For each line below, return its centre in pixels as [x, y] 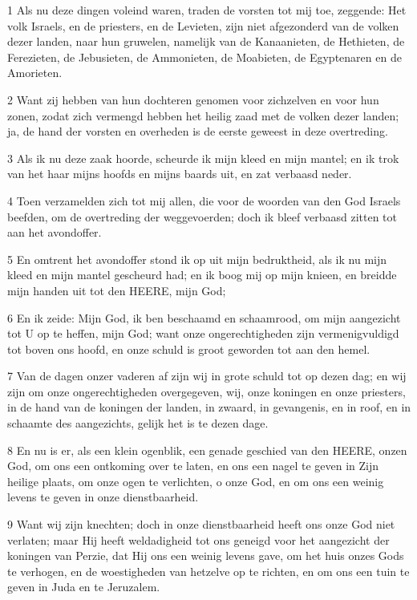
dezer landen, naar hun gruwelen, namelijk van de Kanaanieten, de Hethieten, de [206, 41]
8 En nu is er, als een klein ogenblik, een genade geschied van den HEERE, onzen [207, 450]
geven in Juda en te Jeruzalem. [84, 587]
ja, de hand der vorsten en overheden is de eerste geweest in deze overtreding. [198, 131]
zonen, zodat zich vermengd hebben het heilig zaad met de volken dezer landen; [203, 115]
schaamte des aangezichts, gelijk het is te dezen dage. [138, 423]
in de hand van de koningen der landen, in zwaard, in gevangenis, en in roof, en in [209, 407]
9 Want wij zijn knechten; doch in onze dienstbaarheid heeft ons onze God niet [201, 524]
